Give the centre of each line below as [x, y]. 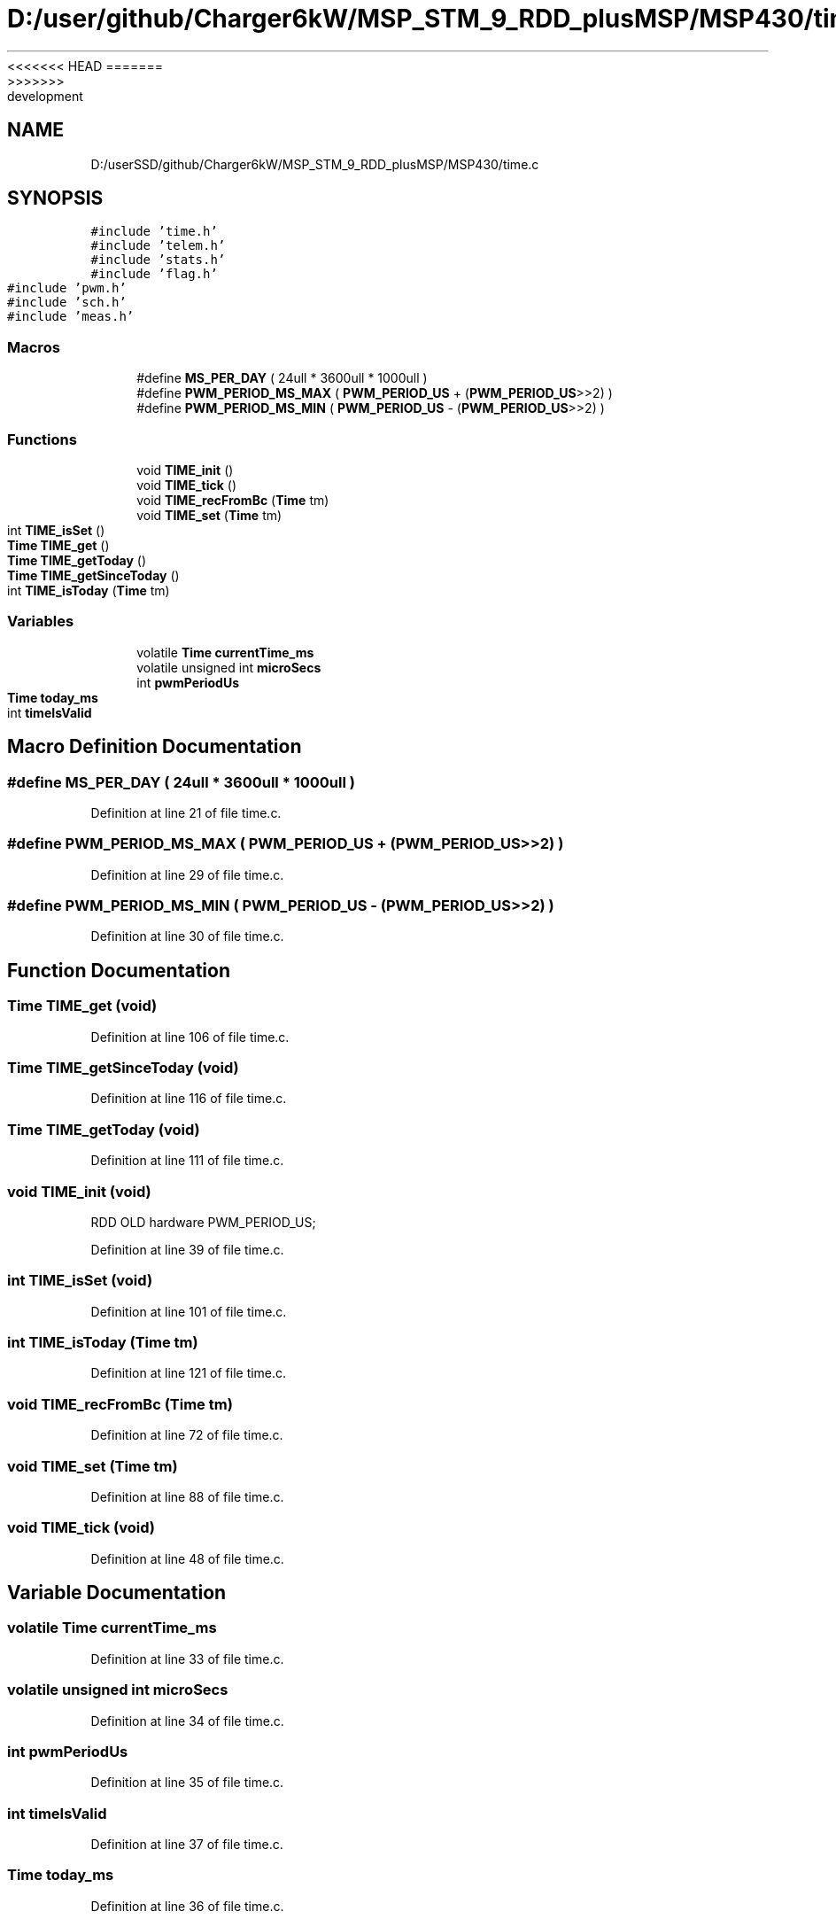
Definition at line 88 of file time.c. [187, 1496]
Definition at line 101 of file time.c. [189, 1311]
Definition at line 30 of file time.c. [187, 936]
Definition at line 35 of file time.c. [187, 1783]
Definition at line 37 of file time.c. [187, 1845]
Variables [41, 622]
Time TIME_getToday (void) [104, 1129]
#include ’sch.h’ [67, 303]
